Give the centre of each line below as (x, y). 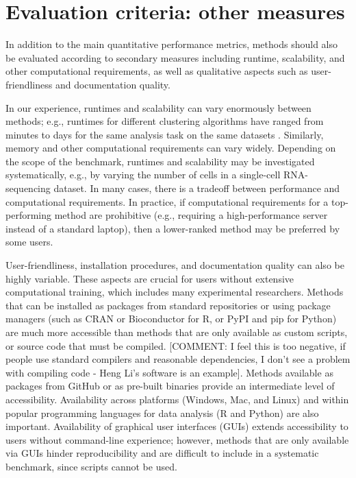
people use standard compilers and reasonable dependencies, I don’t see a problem (178, 359)
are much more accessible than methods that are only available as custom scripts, (177, 332)
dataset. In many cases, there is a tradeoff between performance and (197, 188)
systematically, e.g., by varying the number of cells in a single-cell (143, 175)
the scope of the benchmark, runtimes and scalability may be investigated (160, 161)
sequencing (28, 188)
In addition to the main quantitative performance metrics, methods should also (172, 44)
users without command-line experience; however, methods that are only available (177, 439)
